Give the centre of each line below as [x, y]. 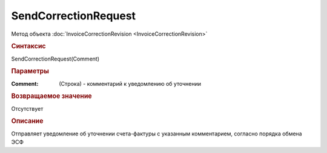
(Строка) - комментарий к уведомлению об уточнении [130, 83]
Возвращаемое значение [51, 96]
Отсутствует [27, 108]
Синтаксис [28, 47]
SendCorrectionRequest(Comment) [55, 59]
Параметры [30, 71]
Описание [27, 121]
